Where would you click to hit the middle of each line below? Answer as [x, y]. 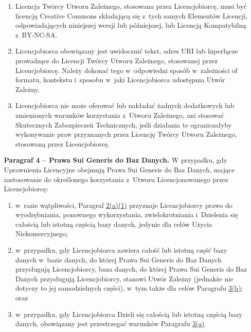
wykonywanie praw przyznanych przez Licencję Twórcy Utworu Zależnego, [126, 134]
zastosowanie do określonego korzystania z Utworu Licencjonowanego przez [116, 179]
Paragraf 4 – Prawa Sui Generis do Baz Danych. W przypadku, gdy [116, 160]
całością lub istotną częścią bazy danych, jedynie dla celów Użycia [114, 224]
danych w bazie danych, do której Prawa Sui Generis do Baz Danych [118, 259]
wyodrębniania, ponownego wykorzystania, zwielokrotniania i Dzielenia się [127, 214]
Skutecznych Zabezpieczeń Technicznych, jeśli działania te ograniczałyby [124, 124]
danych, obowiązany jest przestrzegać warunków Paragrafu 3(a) [110, 323]
